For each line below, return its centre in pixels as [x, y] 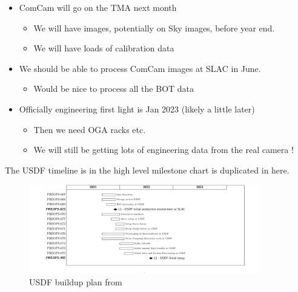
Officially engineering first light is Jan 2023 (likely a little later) [137, 109]
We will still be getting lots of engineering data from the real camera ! [164, 150]
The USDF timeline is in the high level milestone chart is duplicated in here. [147, 170]
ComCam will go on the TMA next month [98, 7]
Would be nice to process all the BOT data [114, 89]
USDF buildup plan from [76, 281]
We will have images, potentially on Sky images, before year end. [154, 28]
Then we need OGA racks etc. [90, 129]
